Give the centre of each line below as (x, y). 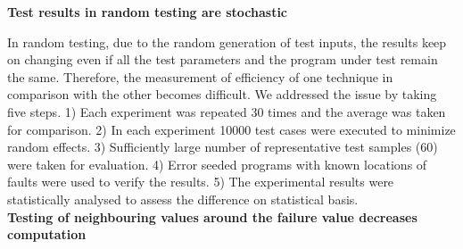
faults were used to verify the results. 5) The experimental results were (201, 182)
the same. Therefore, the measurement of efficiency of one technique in (200, 76)
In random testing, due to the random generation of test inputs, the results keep (227, 41)
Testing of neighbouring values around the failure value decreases (212, 216)
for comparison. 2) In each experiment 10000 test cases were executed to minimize (231, 129)
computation (47, 234)
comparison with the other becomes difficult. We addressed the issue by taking (222, 94)
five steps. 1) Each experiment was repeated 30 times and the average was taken (227, 111)
